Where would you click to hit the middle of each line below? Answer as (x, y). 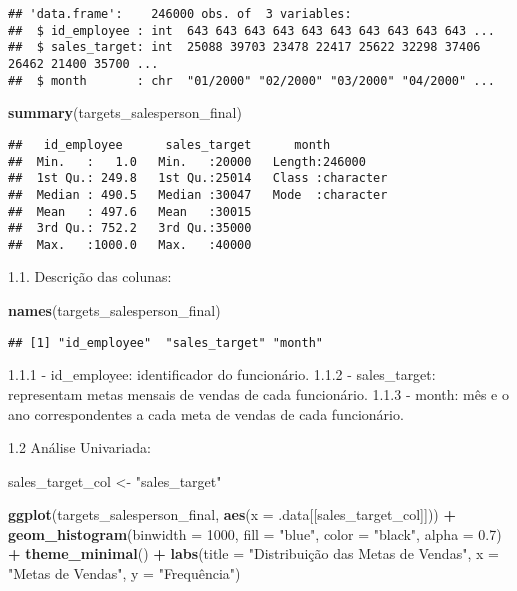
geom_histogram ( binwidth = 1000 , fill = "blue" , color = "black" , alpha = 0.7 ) (255, 533)
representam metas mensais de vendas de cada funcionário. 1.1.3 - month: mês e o (259, 393)
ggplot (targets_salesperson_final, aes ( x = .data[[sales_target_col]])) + (232, 514)
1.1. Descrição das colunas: (90, 276)
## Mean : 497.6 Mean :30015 (130, 211)
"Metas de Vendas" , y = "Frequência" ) (124, 573)
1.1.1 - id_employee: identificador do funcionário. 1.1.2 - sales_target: (222, 374)
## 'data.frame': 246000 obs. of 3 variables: (180, 14)
